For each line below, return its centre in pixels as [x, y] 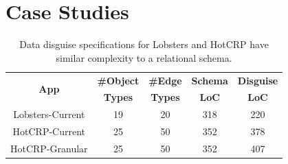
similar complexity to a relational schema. [144, 57]
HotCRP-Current [49, 131]
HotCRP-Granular [49, 148]
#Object [118, 80]
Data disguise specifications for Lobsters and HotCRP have [144, 44]
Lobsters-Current [49, 114]
